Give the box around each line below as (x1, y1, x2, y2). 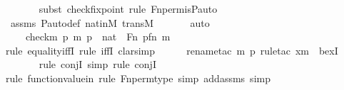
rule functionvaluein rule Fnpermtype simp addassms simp (6, 70, 270, 85)
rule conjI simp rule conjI (39, 57, 156, 72)
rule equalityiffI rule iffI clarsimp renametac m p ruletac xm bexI (6, 43, 338, 57)
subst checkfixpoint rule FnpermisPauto (39, 1, 218, 16)
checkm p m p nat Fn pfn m (25, 29, 171, 44)
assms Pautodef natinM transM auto (10, 15, 210, 30)
